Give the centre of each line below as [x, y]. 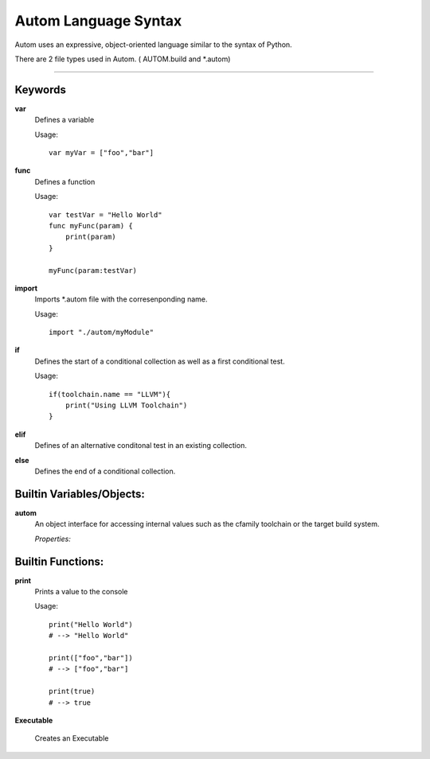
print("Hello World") [91, 624]
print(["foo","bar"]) [91, 658]
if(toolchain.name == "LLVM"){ [110, 394]
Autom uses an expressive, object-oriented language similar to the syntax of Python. [153, 45]
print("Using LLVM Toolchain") [126, 405]
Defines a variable [64, 120]
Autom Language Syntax [98, 21]
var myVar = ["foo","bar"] [102, 153]
